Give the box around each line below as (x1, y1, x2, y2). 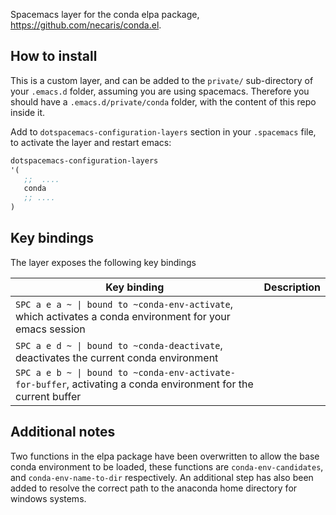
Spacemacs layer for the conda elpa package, (10, 9, 200, 20)
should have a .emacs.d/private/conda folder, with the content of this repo (10, 95, 317, 108)
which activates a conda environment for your (15, 309, 231, 323)
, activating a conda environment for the (66, 377, 254, 391)
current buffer (15, 389, 82, 403)
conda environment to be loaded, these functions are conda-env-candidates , (10, 460, 324, 473)
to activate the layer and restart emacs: (10, 136, 172, 148)
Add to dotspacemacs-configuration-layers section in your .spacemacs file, (10, 125, 317, 138)
